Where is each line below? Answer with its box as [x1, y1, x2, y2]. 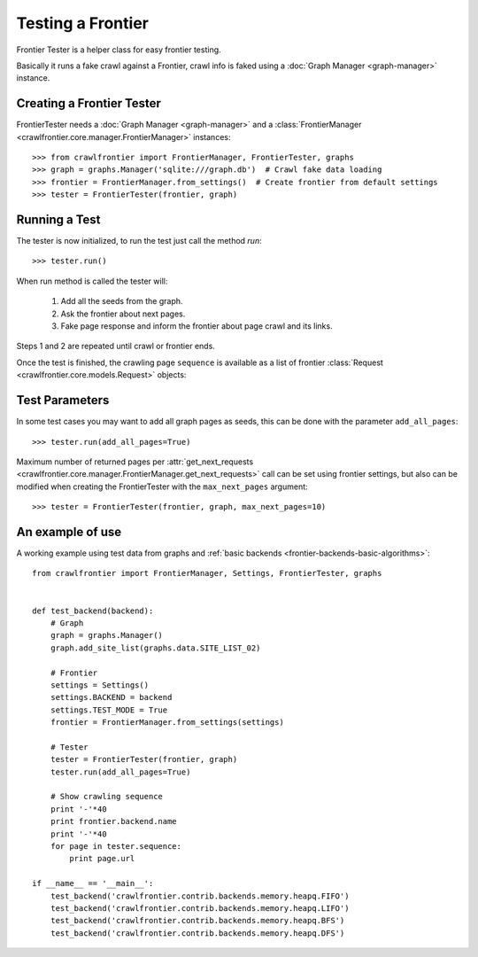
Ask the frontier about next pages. [60, 308, 186, 319]
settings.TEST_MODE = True [50, 704, 168, 715]
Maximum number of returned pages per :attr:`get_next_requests [16, 456, 254, 467]
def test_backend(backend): [32, 605, 154, 616]
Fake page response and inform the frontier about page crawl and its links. [60, 321, 333, 331]
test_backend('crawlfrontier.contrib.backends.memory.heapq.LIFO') [50, 903, 350, 913]
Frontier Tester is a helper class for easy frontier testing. [16, 44, 221, 55]
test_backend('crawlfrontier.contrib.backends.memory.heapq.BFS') [50, 915, 345, 926]
